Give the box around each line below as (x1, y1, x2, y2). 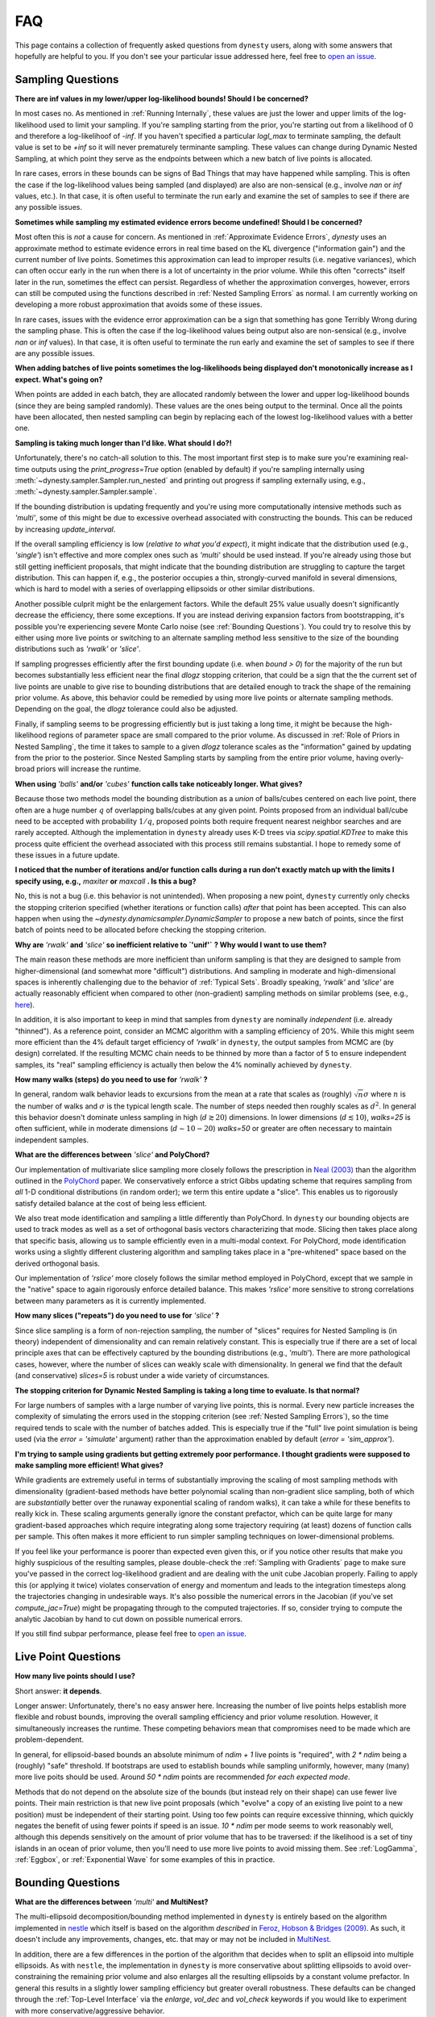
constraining (14, 1972, 56, 1982)
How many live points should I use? (14, 1671, 136, 1681)
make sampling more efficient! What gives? (14, 1460, 164, 1470)
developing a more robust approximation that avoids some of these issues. (14, 299, 263, 310)
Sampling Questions (14, 73, 119, 86)
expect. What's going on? (14, 374, 103, 384)
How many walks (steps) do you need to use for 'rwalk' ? (14, 1075, 209, 1084)
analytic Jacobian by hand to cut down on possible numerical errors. (14, 1614, 243, 1623)
